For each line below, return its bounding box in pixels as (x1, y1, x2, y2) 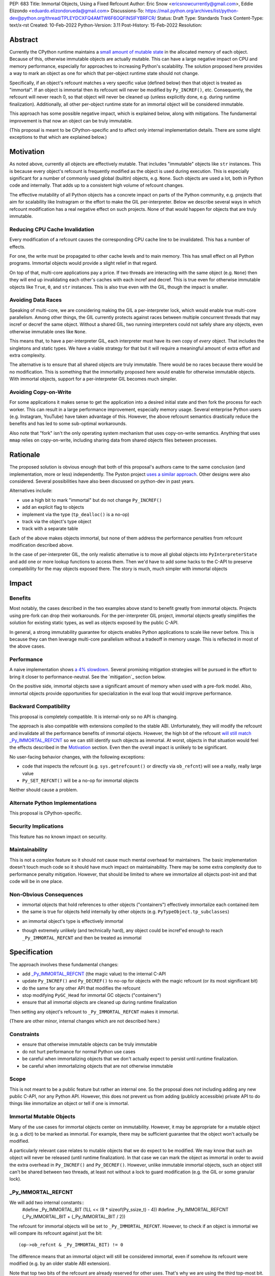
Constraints (9, 1031, 40, 1038)
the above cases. (9, 643, 46, 649)
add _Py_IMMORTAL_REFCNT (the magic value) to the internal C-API (22, 970, 166, 977)
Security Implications (9, 823, 64, 830)
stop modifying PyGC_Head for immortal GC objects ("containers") (22, 992, 161, 998)
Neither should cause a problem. (9, 787, 78, 793)
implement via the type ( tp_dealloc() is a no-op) (22, 511, 130, 518)
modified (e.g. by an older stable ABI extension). (9, 1261, 111, 1267)
